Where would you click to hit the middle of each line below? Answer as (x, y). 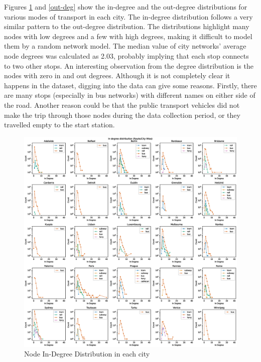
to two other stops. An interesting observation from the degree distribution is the (129, 65)
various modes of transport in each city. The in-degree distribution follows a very (128, 16)
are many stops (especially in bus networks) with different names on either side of (130, 95)
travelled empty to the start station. (59, 125)
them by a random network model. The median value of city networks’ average (125, 46)
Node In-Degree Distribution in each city (87, 354)
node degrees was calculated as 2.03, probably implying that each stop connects (126, 55)
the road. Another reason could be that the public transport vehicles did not (122, 105)
